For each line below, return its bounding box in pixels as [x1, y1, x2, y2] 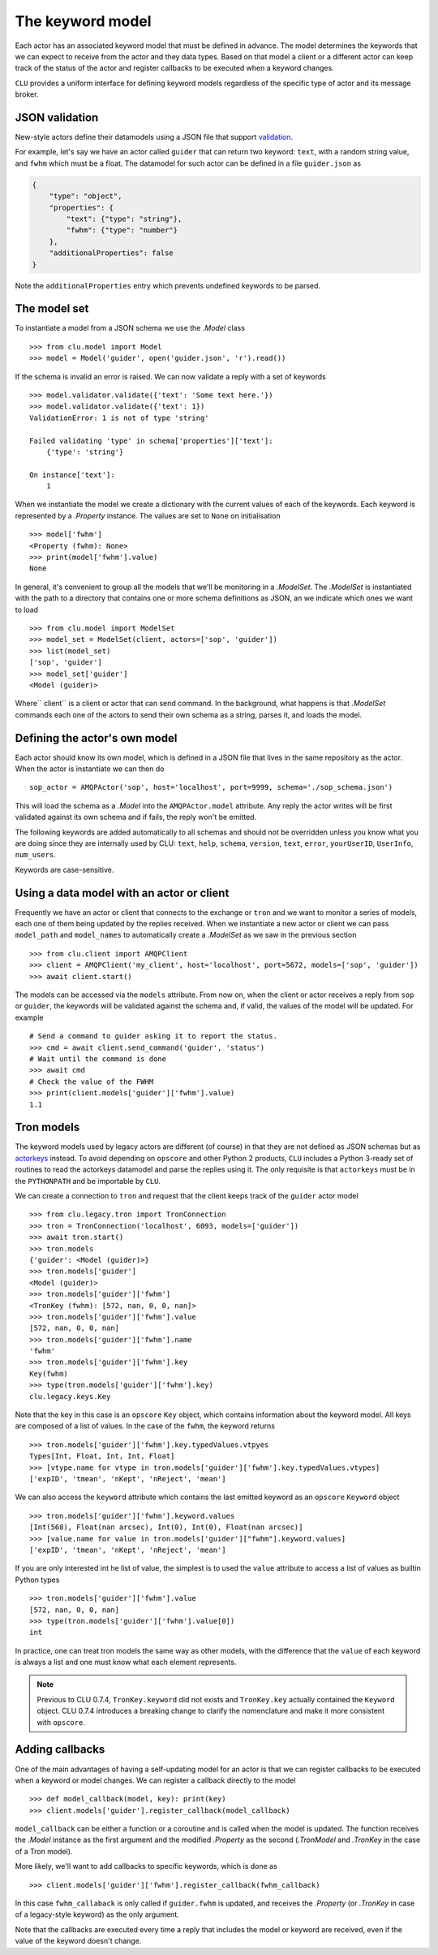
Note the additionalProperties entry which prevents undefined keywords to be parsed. [15, 280, 320, 290]
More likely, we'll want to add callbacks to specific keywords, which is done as [15, 1862, 277, 1871]
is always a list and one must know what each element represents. [15, 1658, 237, 1667]
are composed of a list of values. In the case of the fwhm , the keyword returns [15, 1421, 276, 1431]
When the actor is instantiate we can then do [15, 764, 165, 774]
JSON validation [15, 111, 99, 124]
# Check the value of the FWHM [29, 1077, 154, 1086]
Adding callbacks [15, 1743, 105, 1757]
